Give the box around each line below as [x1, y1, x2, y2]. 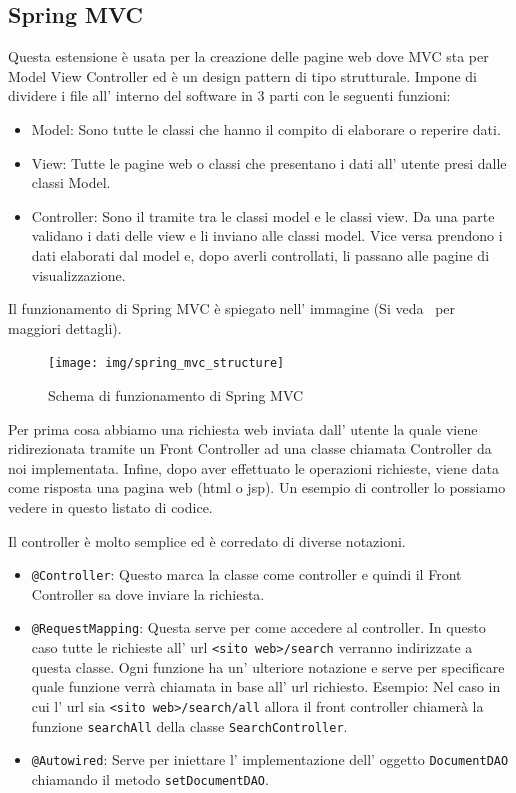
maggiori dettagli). [8, 317, 122, 338]
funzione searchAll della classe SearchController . [31, 715, 348, 736]
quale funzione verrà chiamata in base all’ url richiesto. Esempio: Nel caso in [31, 676, 501, 697]
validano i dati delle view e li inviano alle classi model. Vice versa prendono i [31, 225, 503, 246]
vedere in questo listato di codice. [8, 496, 213, 517]
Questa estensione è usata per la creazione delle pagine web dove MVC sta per [8, 46, 489, 67]
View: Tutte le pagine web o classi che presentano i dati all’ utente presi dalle [31, 152, 507, 173]
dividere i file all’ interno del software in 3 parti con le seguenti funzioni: [8, 85, 451, 106]
